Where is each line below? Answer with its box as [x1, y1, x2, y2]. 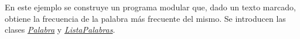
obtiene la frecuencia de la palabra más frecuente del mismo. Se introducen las [5, 12, 286, 24]
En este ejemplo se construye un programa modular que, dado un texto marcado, [5, 1, 296, 13]
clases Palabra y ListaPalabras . [5, 24, 115, 36]
